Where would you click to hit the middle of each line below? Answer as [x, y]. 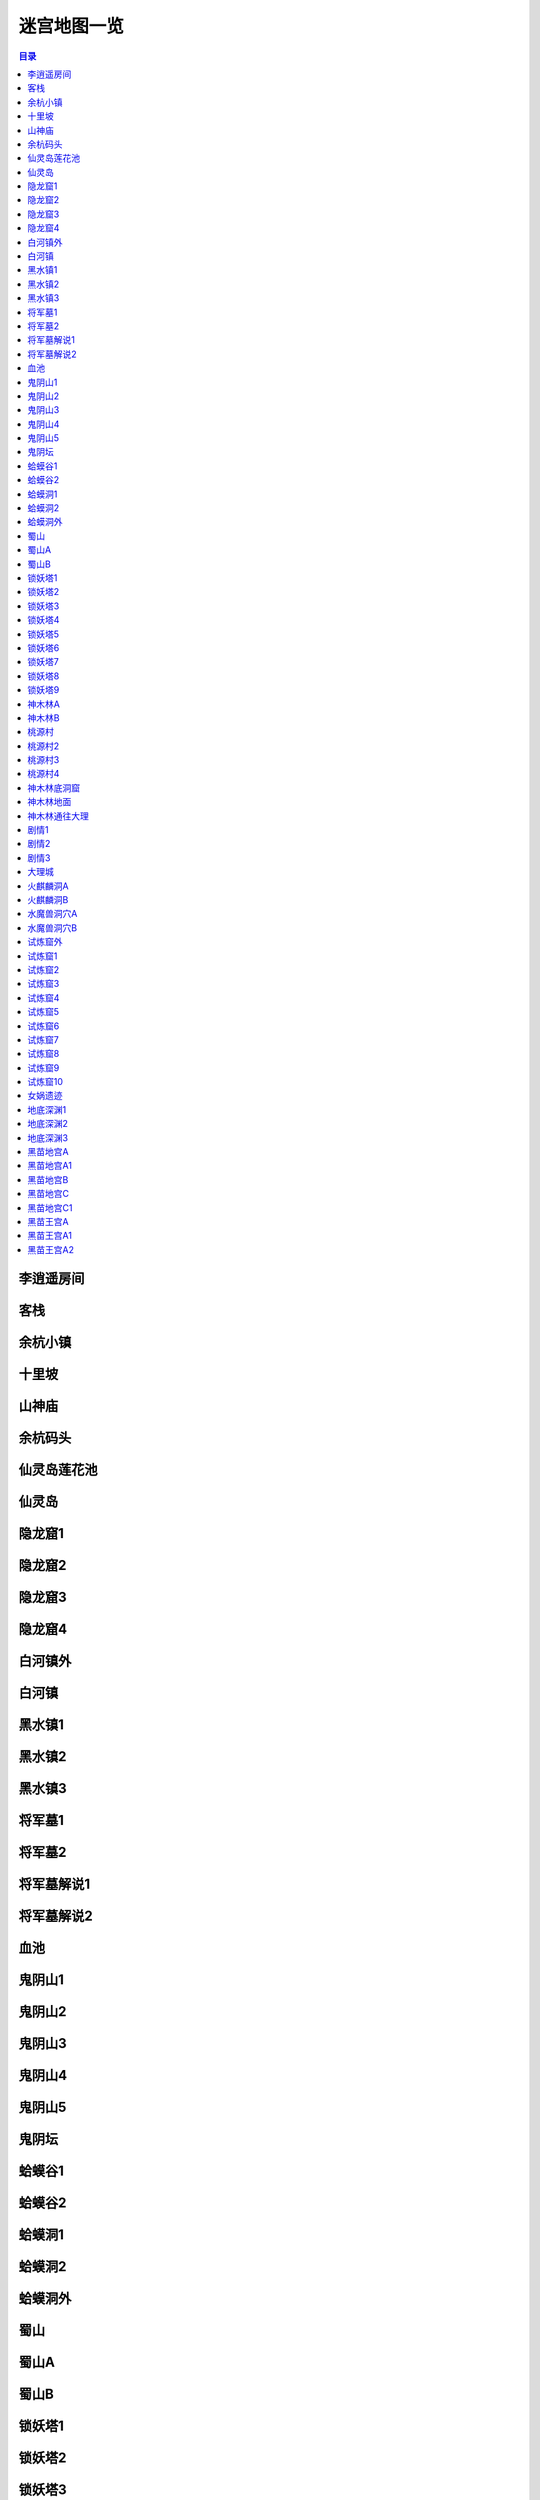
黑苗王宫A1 [49, 1236]
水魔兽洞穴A [52, 914]
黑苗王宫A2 [51, 1249]
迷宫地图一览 [71, 26]
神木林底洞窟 [53, 787]
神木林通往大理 [58, 816]
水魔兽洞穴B [52, 927]
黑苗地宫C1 [50, 1207]
